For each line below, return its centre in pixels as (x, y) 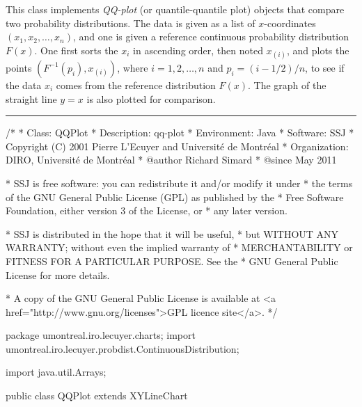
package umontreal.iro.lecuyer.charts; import (101, 335)
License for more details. (58, 274)
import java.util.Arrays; (56, 372)
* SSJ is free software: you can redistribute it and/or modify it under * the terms (179, 183)
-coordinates (290, 23)
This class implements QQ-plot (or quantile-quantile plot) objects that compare (175, 9)
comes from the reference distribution (136, 85)
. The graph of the (287, 85)
